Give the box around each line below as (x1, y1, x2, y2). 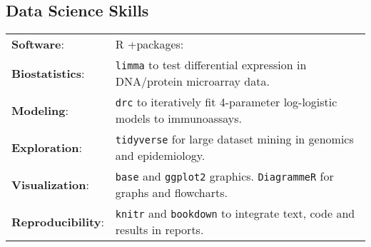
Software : (11, 36, 64, 53)
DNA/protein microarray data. (115, 73, 270, 90)
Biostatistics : (11, 64, 85, 81)
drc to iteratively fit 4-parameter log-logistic (115, 94, 337, 111)
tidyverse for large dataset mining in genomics (115, 131, 354, 148)
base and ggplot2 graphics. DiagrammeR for (115, 168, 334, 185)
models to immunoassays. (115, 110, 243, 127)
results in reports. (115, 221, 204, 238)
